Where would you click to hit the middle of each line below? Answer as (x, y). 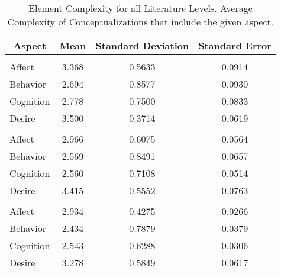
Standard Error (235, 45)
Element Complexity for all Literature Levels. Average (140, 8)
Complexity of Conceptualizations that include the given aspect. (140, 22)
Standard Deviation (142, 45)
